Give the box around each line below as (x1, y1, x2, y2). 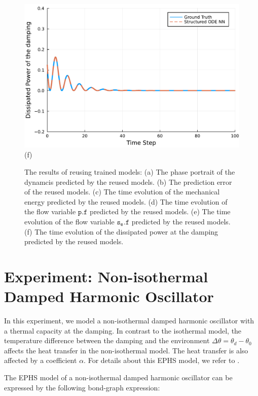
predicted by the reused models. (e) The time (90, 206, 231, 217)
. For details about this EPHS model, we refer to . (84, 355, 240, 366)
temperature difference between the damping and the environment (4, 335, 210, 346)
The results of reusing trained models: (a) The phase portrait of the (24, 166, 235, 177)
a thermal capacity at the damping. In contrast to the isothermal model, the (4, 325, 242, 336)
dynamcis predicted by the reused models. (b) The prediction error (24, 176, 232, 187)
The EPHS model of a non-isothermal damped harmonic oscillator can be (4, 372, 233, 383)
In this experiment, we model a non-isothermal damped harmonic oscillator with (4, 315, 254, 326)
